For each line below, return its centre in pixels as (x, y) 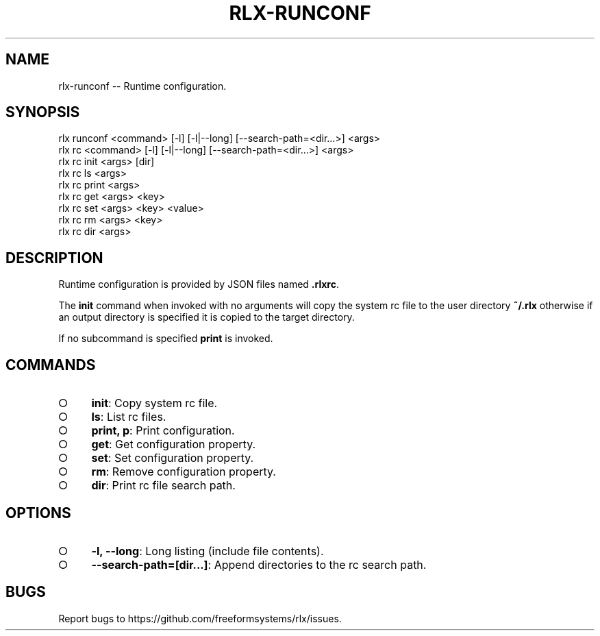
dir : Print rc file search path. (163, 486)
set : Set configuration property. (173, 458)
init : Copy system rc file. (154, 403)
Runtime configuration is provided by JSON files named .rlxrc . (199, 284)
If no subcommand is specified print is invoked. (166, 339)
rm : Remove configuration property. (184, 472)
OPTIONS (38, 513)
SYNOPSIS (43, 112)
